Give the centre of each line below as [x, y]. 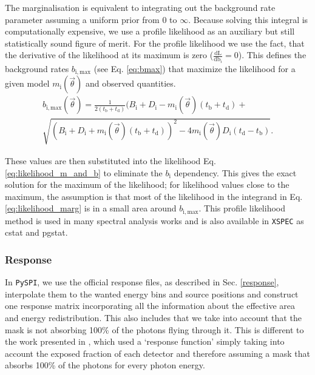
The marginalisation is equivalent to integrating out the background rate [140, 7]
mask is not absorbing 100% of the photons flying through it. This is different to [154, 329]
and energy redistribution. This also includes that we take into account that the [153, 318]
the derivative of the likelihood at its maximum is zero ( [109, 55]
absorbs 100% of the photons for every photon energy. [105, 365]
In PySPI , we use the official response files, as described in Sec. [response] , [142, 282]
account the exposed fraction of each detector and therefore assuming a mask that [157, 353]
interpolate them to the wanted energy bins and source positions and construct [152, 294]
